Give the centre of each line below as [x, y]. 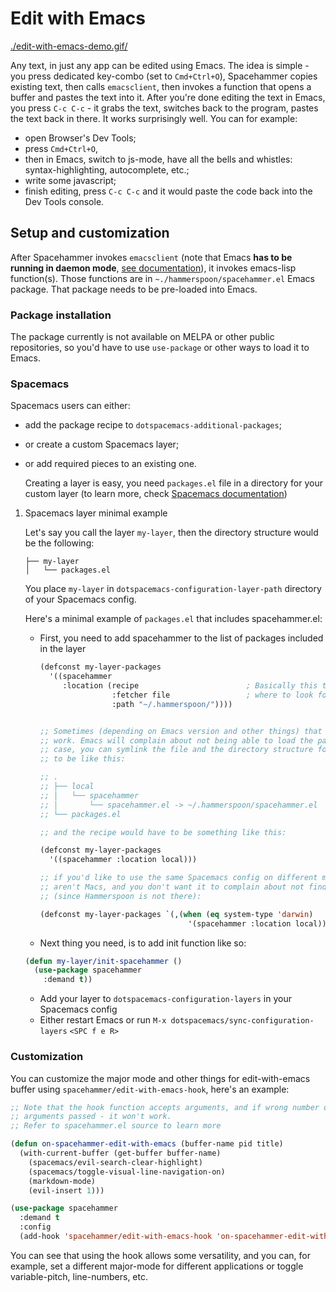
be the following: [59, 543]
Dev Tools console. [64, 201]
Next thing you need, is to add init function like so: [143, 943]
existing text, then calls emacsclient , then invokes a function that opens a [161, 86]
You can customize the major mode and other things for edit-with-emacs [160, 1078]
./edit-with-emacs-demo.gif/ [69, 46]
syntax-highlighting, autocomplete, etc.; [107, 169]
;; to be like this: [82, 759]
